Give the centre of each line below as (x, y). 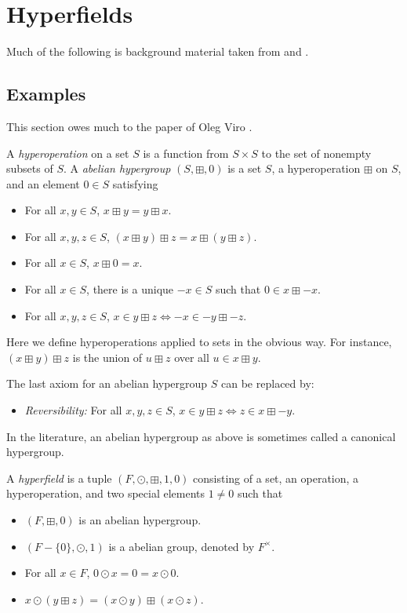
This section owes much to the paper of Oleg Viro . (129, 126)
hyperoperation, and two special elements (106, 493)
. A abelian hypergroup (117, 168)
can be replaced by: (268, 383)
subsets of (30, 168)
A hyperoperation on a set (68, 153)
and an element (43, 183)
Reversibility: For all (73, 410)
